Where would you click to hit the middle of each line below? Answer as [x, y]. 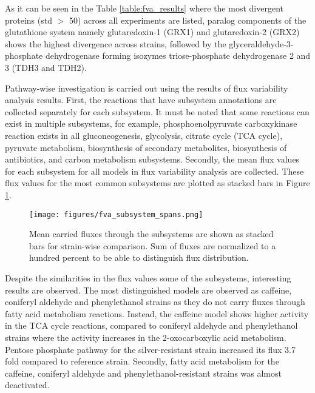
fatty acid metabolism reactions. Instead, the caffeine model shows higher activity [157, 313]
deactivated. [27, 385]
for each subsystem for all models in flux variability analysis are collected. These [154, 171]
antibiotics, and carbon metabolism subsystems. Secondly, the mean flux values [152, 159]
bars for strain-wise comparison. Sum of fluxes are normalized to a [153, 245]
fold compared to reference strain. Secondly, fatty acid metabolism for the [142, 361]
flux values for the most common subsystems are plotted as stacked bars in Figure [157, 183]
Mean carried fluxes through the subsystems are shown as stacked [151, 234]
